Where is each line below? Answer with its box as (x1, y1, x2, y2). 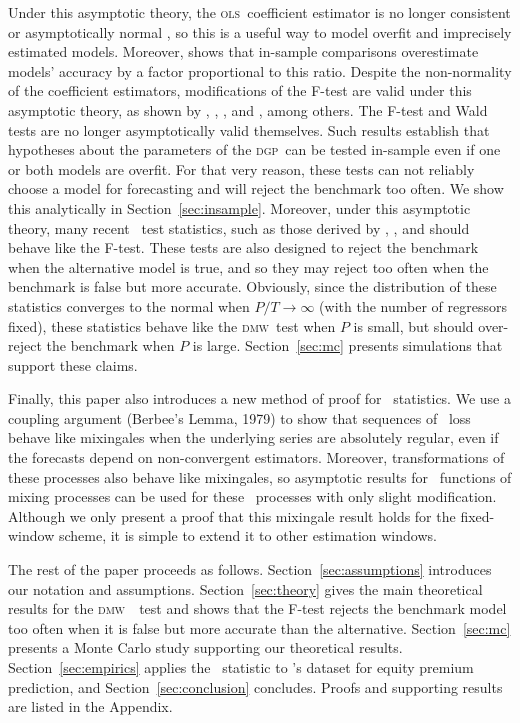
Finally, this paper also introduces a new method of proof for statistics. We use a (8, 388, 511, 409)
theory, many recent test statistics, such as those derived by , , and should (8, 217, 470, 238)
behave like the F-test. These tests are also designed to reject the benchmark (8, 237, 479, 258)
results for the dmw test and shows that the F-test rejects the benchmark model (8, 598, 507, 619)
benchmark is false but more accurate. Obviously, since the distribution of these (8, 276, 497, 297)
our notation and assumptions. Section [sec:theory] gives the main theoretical (8, 578, 483, 599)
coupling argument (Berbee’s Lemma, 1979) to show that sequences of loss (8, 407, 471, 428)
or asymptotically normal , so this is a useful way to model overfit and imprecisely (8, 21, 512, 42)
